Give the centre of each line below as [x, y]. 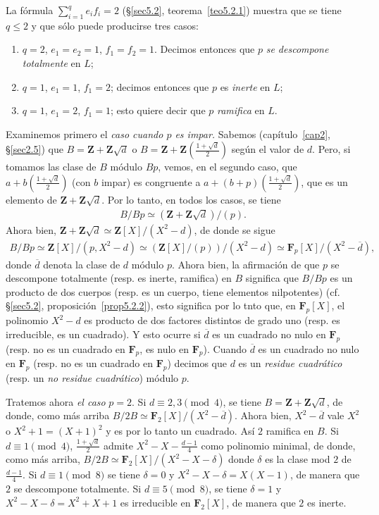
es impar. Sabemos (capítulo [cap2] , [253, 134]
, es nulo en [164, 348]
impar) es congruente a [151, 181]
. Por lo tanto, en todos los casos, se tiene [191, 199]
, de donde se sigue [235, 229]
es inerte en [245, 86]
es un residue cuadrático [290, 363]
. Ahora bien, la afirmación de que [246, 264]
